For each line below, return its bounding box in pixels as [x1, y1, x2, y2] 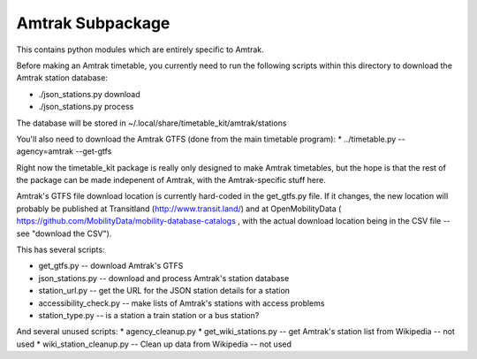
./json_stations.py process [38, 102, 134, 112]
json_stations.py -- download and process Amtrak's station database [38, 272, 290, 283]
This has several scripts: [16, 244, 105, 256]
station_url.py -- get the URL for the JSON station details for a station [38, 286, 291, 296]
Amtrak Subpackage [16, 13, 170, 33]
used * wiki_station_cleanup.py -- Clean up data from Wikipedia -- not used [16, 339, 291, 349]
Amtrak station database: [16, 73, 108, 83]
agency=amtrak [16, 146, 74, 157]
